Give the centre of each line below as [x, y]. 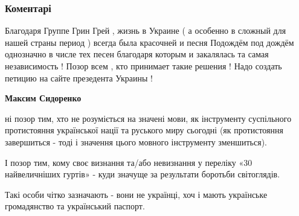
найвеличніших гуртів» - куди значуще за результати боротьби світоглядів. [143, 174]
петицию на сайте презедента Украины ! [79, 78]
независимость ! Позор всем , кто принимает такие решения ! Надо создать [143, 66]
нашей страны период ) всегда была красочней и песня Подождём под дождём [149, 42]
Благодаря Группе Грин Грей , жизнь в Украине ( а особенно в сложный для [146, 30]
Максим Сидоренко [43, 98]
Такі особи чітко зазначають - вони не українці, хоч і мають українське [136, 194]
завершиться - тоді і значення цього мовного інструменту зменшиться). [136, 141]
